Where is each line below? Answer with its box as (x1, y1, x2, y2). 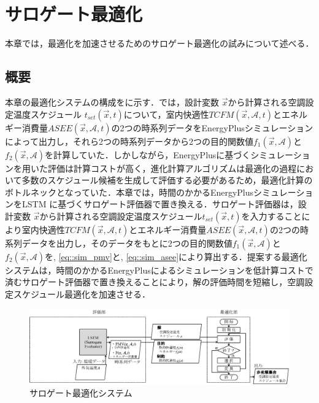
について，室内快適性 (123, 107, 209, 120)
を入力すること (241, 209, 302, 222)
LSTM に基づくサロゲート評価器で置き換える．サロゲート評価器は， (21, 198, 298, 210)
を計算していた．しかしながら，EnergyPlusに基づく (45, 148, 251, 161)
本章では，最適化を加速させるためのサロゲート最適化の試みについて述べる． (5, 37, 314, 50)
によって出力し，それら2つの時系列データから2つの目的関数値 (5, 134, 253, 147)
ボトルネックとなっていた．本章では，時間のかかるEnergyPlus (5, 185, 254, 198)
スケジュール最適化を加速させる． (13, 288, 151, 301)
